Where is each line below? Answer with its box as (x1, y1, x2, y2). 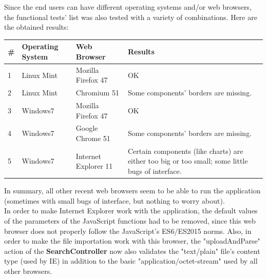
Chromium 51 (75, 87, 119, 98)
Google (75, 123, 98, 133)
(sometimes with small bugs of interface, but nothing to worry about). (4, 195, 225, 206)
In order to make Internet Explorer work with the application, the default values (4, 205, 258, 216)
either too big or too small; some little (127, 155, 248, 166)
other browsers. (4, 265, 52, 276)
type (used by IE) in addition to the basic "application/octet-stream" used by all (4, 255, 258, 266)
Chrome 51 (75, 133, 110, 144)
